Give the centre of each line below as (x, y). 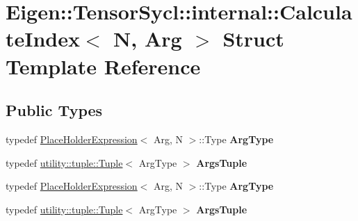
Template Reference (103, 66)
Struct (253, 39)
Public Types (54, 110)
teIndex (43, 39)
